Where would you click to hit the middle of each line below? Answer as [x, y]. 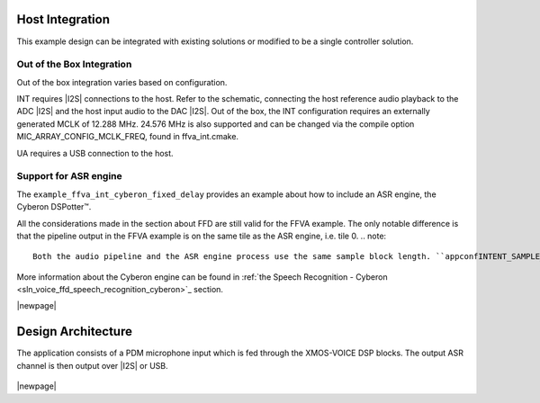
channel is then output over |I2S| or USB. [92, 365]
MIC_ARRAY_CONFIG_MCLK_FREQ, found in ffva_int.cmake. [127, 137]
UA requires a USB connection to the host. [95, 153]
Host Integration [63, 19]
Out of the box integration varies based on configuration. [122, 82]
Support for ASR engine [70, 176]
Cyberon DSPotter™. [54, 207]
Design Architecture [74, 331]
